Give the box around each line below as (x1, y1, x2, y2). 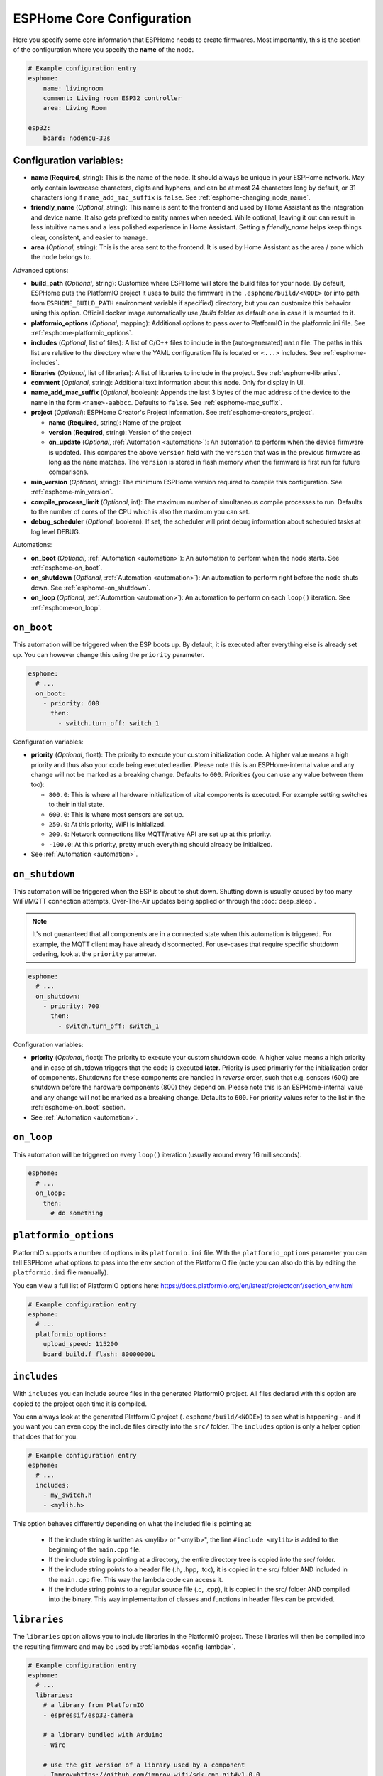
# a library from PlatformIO (43, 1701, 145, 1709)
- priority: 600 (43, 700, 99, 708)
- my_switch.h (43, 1491, 92, 1499)
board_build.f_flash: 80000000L (43, 1350, 156, 1358)
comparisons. (48, 467, 89, 476)
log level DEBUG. (30, 527, 81, 536)
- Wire (43, 1740, 66, 1749)
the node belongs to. (30, 253, 91, 261)
